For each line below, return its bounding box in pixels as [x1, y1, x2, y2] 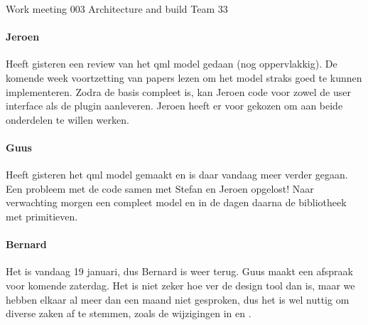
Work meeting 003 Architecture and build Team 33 [6, 1, 228, 16]
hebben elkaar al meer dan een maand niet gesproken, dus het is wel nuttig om [6, 292, 350, 307]
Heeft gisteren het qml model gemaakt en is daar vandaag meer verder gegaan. [6, 167, 348, 182]
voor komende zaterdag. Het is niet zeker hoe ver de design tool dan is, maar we [6, 277, 355, 292]
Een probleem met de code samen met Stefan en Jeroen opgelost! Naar [6, 181, 314, 196]
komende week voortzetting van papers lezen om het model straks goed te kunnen [6, 70, 362, 85]
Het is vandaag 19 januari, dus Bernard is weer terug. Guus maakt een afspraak [6, 264, 353, 279]
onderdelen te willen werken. [6, 112, 129, 127]
